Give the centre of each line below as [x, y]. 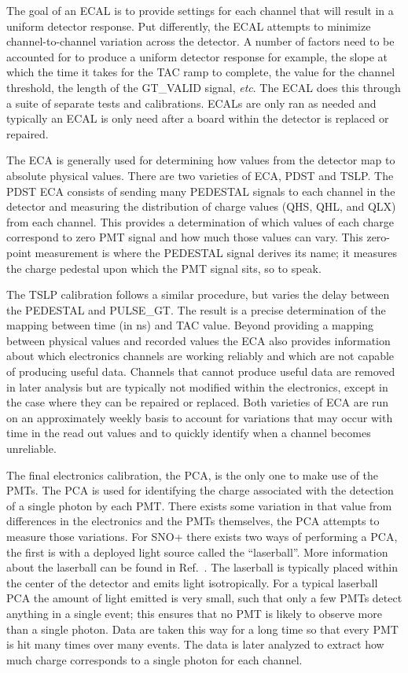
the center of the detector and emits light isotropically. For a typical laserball [192, 582]
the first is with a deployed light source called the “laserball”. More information [197, 552]
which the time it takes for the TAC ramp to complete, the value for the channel [201, 72]
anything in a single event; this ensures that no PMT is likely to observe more [194, 613]
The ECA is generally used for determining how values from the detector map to [201, 160]
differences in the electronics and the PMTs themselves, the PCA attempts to [193, 521]
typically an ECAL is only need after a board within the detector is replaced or [198, 118]
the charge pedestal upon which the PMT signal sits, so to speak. [164, 268]
